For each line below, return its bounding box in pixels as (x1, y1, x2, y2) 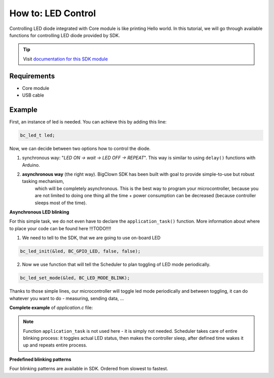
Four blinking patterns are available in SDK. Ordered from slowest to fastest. (9, 366, 168, 372)
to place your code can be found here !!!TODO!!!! (9, 225, 112, 231)
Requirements (9, 72, 55, 80)
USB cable (22, 92, 44, 99)
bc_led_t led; (20, 132, 55, 138)
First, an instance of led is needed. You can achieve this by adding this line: (9, 118, 167, 124)
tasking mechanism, (22, 178, 64, 184)
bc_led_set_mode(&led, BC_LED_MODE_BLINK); (20, 275, 130, 281)
